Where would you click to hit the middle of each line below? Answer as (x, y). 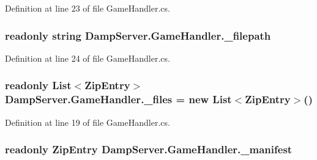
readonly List (38, 85)
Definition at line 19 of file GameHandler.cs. (88, 122)
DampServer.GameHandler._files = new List (118, 99)
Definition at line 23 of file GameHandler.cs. (88, 8)
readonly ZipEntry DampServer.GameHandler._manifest (149, 149)
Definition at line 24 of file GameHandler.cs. (88, 58)
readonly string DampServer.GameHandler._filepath (138, 35)
